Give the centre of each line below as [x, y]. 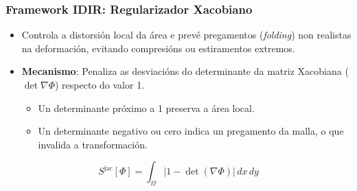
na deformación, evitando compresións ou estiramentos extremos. [158, 48]
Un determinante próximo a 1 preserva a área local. [146, 108]
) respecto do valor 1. [100, 85]
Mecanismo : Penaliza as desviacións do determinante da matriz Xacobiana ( [185, 71]
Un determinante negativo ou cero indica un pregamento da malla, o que [191, 131]
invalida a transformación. [93, 144]
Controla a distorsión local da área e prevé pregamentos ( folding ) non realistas [186, 35]
